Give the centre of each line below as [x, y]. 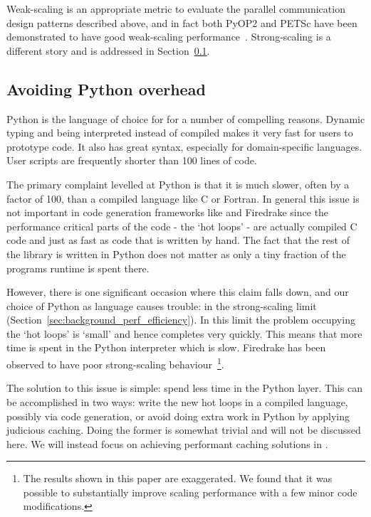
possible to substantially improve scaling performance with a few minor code [190, 492]
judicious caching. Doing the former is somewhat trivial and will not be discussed [184, 430]
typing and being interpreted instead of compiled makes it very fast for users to [180, 133]
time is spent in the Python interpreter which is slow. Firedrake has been [166, 347]
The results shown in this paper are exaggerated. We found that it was [178, 478]
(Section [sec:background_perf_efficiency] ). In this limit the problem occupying [181, 320]
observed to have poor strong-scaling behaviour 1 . [115, 363]
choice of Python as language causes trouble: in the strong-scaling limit [162, 305]
